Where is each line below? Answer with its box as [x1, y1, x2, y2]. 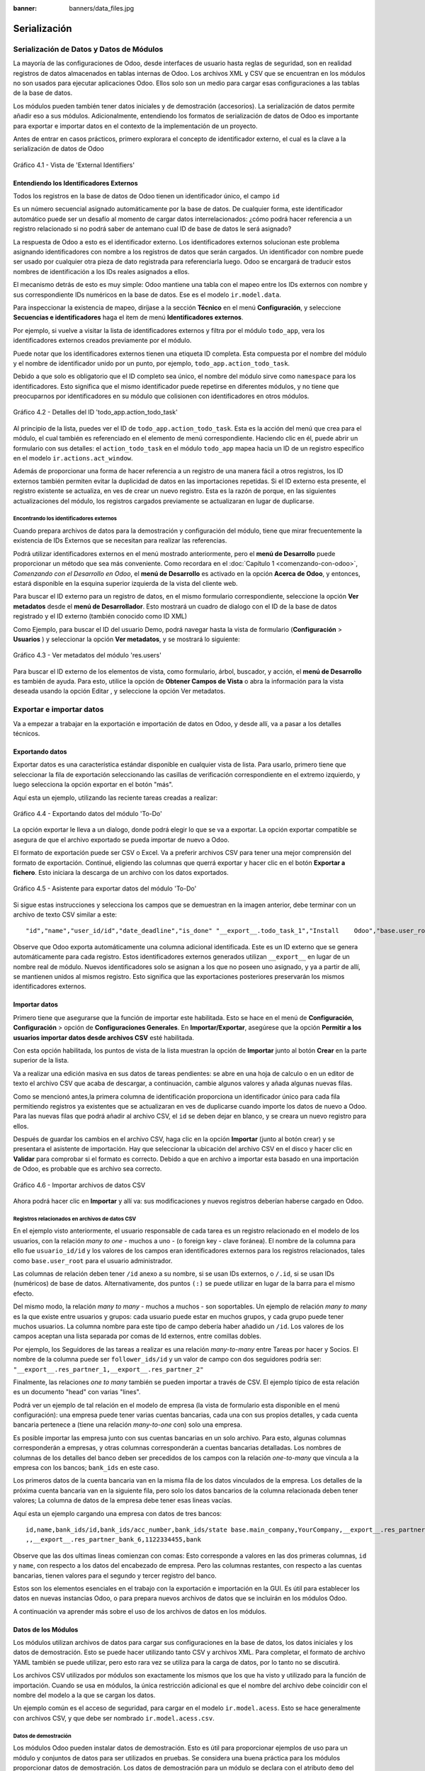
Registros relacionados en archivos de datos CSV [13, 1215, 137, 1222]
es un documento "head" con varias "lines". [13, 1388, 141, 1396]
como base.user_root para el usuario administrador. [13, 1256, 173, 1264]
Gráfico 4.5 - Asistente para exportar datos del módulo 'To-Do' [13, 884, 197, 893]
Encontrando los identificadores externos [13, 515, 117, 522]
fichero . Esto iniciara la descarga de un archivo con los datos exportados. [13, 868, 229, 876]
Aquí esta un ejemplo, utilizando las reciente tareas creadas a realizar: [13, 793, 218, 802]
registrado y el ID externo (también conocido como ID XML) [13, 612, 188, 621]
